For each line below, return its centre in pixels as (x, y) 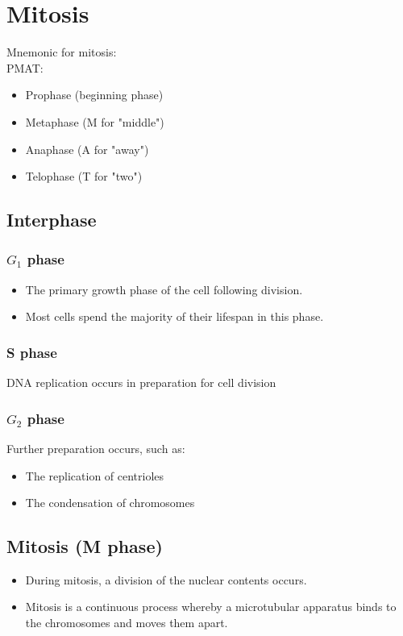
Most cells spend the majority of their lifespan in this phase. (174, 316)
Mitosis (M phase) (85, 546)
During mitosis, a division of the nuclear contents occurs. (166, 579)
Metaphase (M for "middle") (95, 121)
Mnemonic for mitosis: (62, 52)
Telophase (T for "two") (84, 176)
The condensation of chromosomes (110, 503)
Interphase (52, 220)
